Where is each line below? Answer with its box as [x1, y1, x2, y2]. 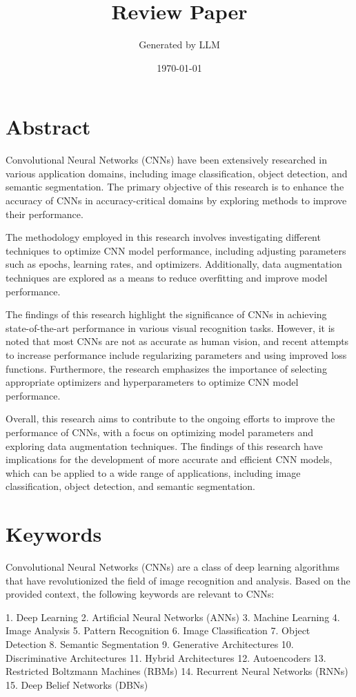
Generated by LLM [139, 37, 220, 52]
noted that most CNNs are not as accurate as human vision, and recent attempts [6, 334, 349, 348]
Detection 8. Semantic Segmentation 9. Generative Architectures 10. [6, 637, 294, 651]
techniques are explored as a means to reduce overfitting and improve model [6, 271, 328, 284]
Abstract [6, 112, 91, 141]
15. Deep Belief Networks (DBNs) [6, 677, 148, 691]
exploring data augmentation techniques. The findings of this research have [6, 438, 323, 453]
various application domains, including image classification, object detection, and [6, 166, 348, 180]
